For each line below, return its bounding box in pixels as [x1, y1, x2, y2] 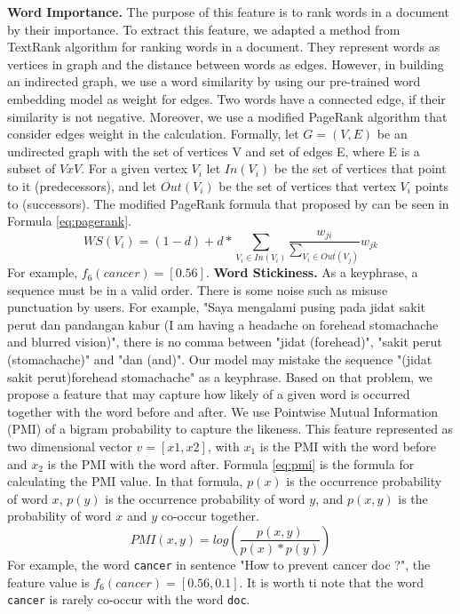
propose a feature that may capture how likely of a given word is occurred [7, 385, 410, 403]
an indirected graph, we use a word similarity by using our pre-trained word [7, 72, 421, 91]
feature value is [7, 572, 90, 591]
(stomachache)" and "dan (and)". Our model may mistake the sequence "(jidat [7, 350, 432, 369]
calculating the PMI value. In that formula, [7, 472, 243, 490]
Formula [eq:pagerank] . [7, 211, 131, 230]
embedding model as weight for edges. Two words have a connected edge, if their [7, 89, 446, 108]
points [415, 176, 449, 195]
